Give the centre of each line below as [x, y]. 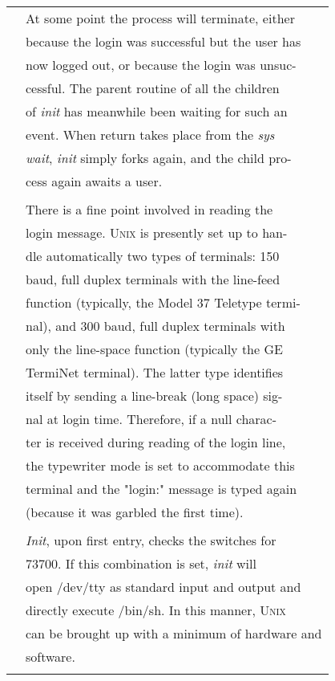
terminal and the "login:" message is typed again [161, 489]
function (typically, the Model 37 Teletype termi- [163, 302]
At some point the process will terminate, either [160, 18]
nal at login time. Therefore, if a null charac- [151, 419]
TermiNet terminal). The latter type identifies [155, 372]
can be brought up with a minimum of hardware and [174, 633]
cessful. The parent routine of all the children [153, 88]
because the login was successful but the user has [163, 41]
